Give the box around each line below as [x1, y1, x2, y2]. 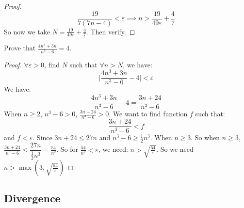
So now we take [4, 26, 50, 36]
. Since [33, 132, 52, 143]
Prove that [4, 43, 36, 53]
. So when [191, 132, 220, 143]
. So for [56, 144, 79, 154]
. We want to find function [109, 109, 188, 119]
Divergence [4, 190, 61, 205]
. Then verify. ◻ [86, 26, 135, 36]
